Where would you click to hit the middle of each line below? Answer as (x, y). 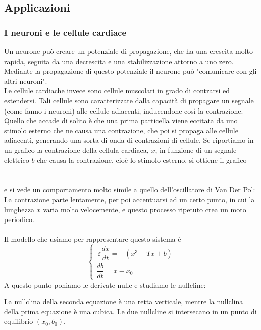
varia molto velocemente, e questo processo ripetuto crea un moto (145, 209)
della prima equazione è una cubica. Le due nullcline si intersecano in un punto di (130, 311)
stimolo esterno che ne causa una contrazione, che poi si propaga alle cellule (121, 130)
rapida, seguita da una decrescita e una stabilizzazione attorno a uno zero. (119, 61)
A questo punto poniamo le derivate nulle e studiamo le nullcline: (105, 284)
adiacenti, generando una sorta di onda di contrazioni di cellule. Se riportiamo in (129, 140)
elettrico (17, 160)
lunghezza (19, 209)
